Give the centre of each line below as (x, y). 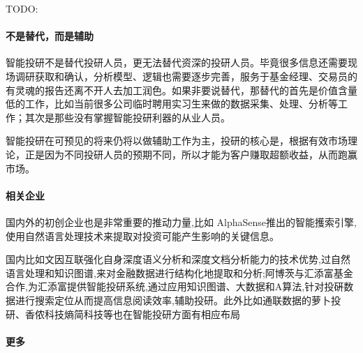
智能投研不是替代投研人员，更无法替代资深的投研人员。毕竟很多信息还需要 (177, 62)
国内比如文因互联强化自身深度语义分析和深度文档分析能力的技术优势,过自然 (178, 259)
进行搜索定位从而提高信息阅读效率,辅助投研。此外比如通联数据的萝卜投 (178, 300)
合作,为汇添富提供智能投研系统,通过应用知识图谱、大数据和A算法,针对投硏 (175, 286)
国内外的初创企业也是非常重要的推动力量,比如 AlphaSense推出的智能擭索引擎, (181, 221)
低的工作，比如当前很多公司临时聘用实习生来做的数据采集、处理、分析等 (172, 104)
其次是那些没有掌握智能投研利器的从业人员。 (127, 117)
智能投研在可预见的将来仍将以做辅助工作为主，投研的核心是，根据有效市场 (177, 141)
